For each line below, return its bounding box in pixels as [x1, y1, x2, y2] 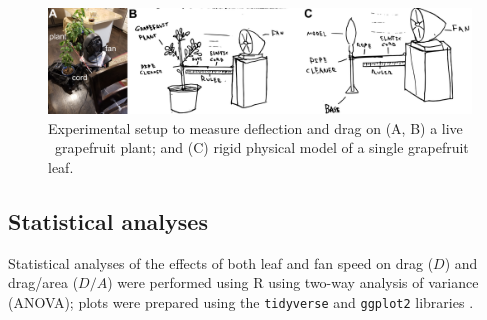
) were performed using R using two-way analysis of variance [107, 272, 479, 293]
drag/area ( [8, 272, 79, 293]
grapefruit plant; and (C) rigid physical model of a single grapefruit [54, 137, 469, 158]
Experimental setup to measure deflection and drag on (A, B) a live [48, 117, 463, 138]
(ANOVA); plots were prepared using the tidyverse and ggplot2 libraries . [8, 291, 474, 312]
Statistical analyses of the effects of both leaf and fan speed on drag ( [8, 252, 434, 273]
